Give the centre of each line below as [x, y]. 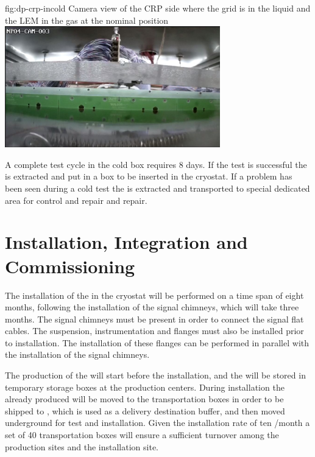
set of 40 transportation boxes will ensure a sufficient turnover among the [142, 435]
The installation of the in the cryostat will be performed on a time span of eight [154, 295]
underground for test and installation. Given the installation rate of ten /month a [157, 423]
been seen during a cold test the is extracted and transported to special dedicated [157, 188]
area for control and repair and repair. [76, 200]
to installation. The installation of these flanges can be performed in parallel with [157, 342]
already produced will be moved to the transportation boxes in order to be [144, 399]
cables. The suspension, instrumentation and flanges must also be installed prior [154, 331]
